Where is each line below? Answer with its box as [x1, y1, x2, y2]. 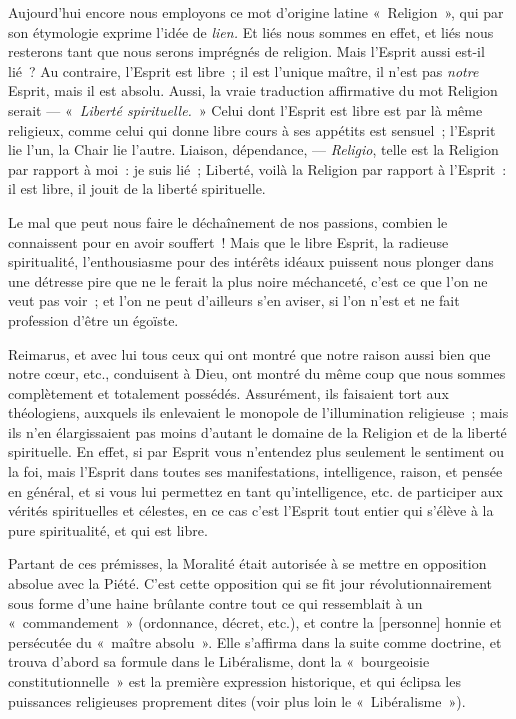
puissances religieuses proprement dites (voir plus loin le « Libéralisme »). [8, 690, 466, 711]
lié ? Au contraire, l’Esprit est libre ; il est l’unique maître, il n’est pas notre [8, 60, 479, 81]
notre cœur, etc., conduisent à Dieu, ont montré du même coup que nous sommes [8, 363, 506, 384]
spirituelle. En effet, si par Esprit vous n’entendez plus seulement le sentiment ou [8, 441, 505, 462]
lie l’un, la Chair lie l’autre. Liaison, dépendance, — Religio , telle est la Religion [8, 139, 499, 160]
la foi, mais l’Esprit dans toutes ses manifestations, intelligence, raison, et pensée [8, 461, 503, 482]
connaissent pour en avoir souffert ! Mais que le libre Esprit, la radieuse [8, 231, 449, 252]
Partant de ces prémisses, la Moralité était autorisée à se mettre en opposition [8, 553, 487, 574]
